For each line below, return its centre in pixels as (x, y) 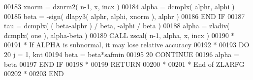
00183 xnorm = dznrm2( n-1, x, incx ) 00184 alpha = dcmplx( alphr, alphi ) (119, 6)
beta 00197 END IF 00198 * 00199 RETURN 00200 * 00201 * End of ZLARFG (124, 64)
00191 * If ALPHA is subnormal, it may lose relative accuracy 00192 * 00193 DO (127, 45)
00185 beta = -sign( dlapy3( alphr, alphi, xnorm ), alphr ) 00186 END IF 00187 (125, 16)
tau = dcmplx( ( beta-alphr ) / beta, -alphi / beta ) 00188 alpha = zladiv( (117, 26)
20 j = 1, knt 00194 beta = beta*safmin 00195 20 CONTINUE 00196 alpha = (122, 54)
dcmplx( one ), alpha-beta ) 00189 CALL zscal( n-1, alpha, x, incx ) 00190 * (119, 35)
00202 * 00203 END (34, 73)
